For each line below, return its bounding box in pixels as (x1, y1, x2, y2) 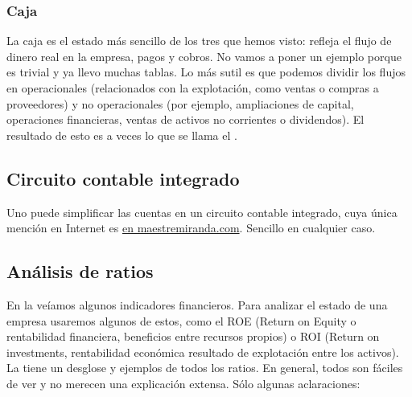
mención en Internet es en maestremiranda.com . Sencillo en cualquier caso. (6, 219, 376, 236)
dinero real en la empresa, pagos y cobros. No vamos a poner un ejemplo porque (6, 47, 402, 64)
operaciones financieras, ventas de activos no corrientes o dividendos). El (6, 111, 365, 128)
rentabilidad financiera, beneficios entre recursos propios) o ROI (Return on (6, 328, 380, 345)
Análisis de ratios (6, 259, 154, 284)
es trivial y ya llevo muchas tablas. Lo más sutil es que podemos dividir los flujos (6, 63, 406, 80)
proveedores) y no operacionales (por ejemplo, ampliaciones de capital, (6, 95, 354, 112)
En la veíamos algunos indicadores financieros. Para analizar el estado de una (6, 296, 388, 313)
